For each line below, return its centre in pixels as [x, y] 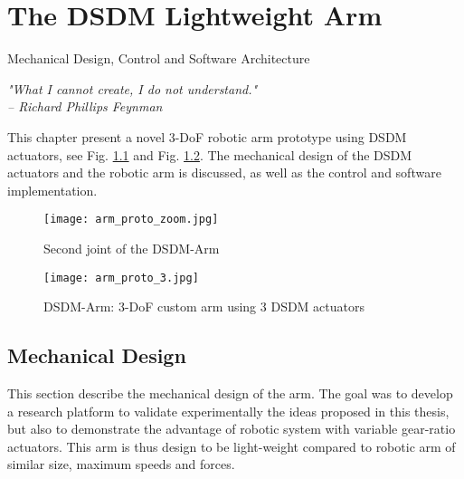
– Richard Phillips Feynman [85, 106]
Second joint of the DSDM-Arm [132, 248]
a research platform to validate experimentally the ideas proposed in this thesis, [228, 411]
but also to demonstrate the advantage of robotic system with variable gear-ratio [232, 429]
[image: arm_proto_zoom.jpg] [131, 220]
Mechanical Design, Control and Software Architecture [159, 58]
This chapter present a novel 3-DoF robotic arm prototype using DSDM [207, 136]
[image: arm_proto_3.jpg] [121, 278]
